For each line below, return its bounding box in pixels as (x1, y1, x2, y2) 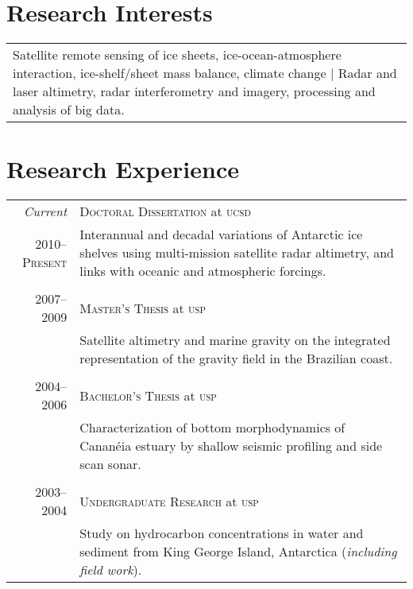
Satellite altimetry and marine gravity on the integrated (79, 331, 391, 350)
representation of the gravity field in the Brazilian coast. (79, 349, 393, 368)
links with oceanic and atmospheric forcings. (79, 262, 326, 281)
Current (23, 202, 68, 221)
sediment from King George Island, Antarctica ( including (79, 542, 397, 561)
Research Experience (6, 153, 239, 185)
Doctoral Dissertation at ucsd (79, 202, 251, 221)
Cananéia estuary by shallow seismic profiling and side (79, 436, 383, 455)
